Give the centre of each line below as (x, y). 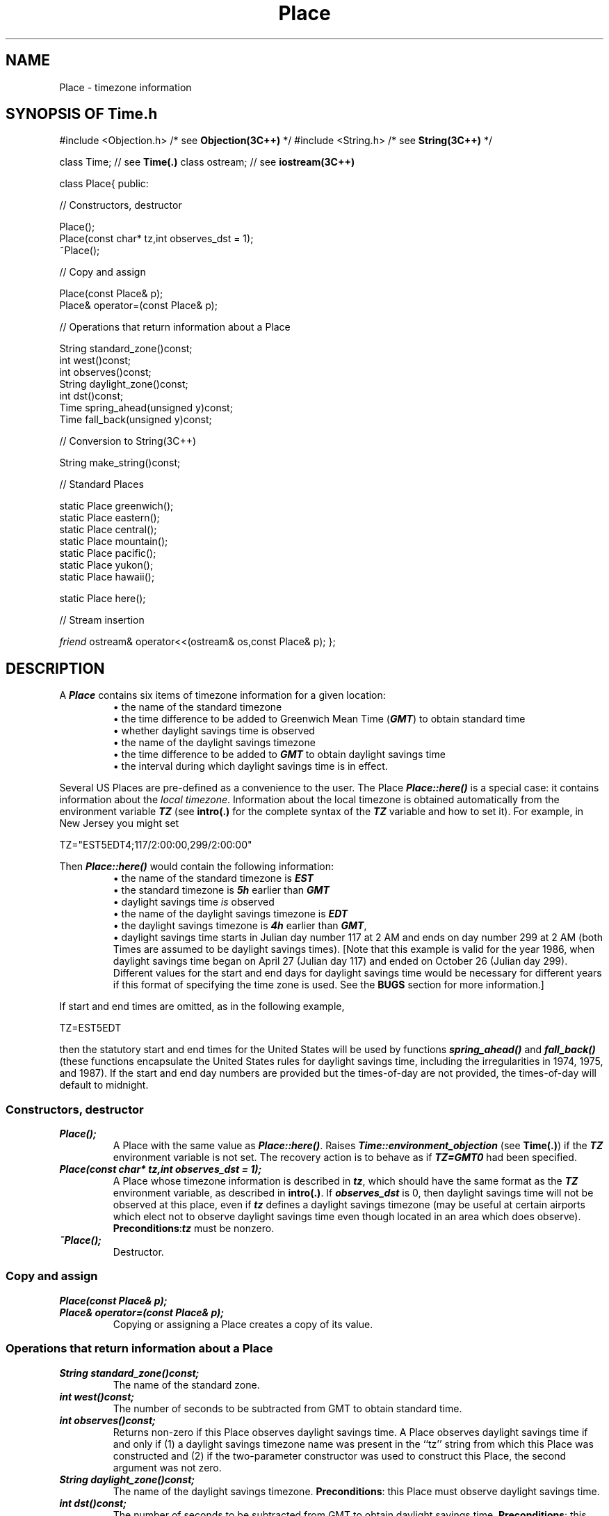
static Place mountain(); (114, 542)
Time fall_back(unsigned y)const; (136, 420)
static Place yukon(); (106, 565)
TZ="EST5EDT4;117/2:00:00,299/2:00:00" (156, 845)
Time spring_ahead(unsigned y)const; (146, 408)
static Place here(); (103, 599)
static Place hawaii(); (107, 577)
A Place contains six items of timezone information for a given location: (222, 695)
